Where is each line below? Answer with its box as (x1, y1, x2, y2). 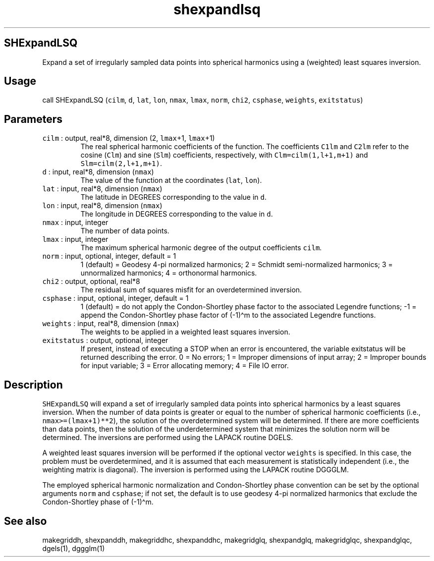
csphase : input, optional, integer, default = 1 (42, 294, 189, 303)
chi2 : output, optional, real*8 (42, 277, 140, 286)
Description (4, 378, 63, 391)
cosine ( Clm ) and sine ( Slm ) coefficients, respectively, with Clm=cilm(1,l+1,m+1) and (80, 151, 368, 160)
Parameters (4, 112, 62, 125)
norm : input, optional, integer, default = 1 (42, 252, 176, 261)
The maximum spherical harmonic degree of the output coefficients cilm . (80, 243, 322, 252)
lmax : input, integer (42, 235, 108, 244)
